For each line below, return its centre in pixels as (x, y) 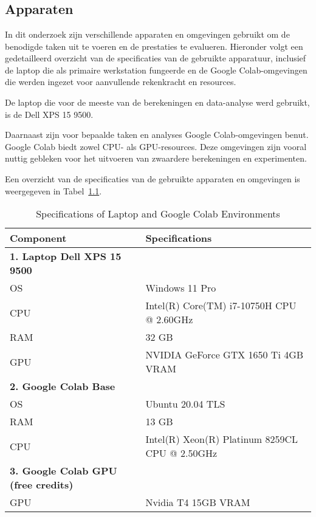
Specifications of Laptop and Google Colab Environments (158, 214)
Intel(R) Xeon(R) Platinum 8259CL (222, 439)
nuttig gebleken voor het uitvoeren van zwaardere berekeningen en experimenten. (156, 158)
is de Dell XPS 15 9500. (49, 114)
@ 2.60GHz (169, 320)
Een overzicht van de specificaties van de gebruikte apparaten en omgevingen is (153, 178)
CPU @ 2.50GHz (181, 453)
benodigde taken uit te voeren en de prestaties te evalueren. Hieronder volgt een (154, 46)
